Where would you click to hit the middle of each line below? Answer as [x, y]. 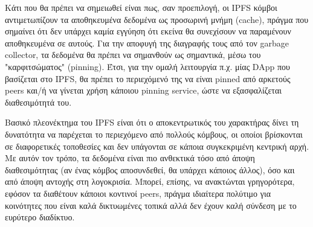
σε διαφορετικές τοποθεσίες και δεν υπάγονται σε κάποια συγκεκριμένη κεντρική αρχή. [157, 146]
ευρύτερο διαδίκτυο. [40, 217]
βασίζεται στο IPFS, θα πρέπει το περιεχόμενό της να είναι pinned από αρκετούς [148, 78]
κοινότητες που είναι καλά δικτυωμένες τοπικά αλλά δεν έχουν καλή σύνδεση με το [151, 205]
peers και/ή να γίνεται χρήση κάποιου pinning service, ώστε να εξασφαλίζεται [144, 90]
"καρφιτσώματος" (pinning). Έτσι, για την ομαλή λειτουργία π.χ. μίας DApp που [147, 66]
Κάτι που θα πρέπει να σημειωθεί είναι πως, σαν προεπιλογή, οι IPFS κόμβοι [141, 7]
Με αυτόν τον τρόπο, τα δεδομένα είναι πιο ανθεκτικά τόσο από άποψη [130, 158]
